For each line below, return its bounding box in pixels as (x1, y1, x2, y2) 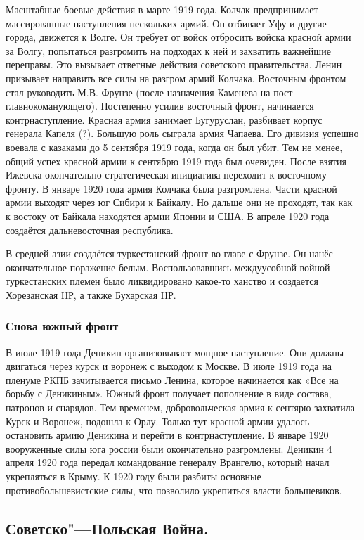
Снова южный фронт (6, 317, 119, 335)
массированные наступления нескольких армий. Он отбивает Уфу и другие (6, 15, 327, 30)
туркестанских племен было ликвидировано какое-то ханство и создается (6, 274, 318, 288)
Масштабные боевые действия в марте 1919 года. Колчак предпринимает (6, 2, 318, 16)
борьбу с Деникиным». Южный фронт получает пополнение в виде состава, (6, 386, 332, 401)
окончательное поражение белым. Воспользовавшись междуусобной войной (6, 259, 330, 274)
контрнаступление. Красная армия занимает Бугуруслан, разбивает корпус (6, 112, 323, 127)
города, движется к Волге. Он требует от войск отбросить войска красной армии (6, 30, 351, 44)
